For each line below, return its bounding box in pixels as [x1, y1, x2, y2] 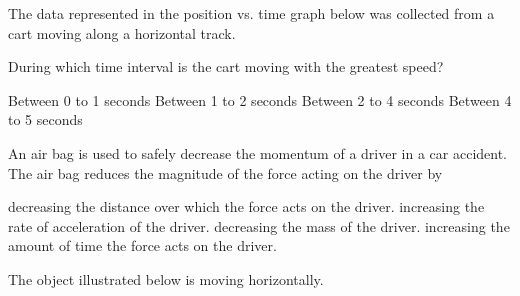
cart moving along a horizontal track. [8, 22, 236, 43]
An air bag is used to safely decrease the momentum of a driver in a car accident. [8, 142, 507, 163]
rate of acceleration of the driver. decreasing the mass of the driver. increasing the [8, 215, 510, 236]
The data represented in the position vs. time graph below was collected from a [8, 3, 495, 23]
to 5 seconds [8, 109, 83, 130]
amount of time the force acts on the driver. [8, 235, 277, 256]
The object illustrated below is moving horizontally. [8, 268, 324, 289]
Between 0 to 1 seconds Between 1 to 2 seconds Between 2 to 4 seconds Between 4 [8, 89, 512, 110]
